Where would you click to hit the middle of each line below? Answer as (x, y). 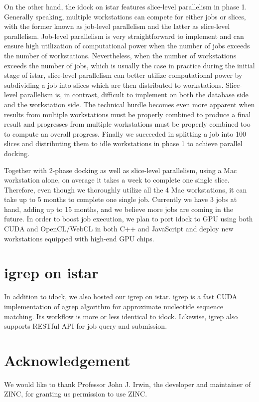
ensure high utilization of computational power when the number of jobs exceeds (127, 46)
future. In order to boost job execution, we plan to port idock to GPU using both (129, 219)
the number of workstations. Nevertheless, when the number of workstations (120, 55)
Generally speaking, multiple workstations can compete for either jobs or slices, (125, 16)
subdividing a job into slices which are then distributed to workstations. (114, 85)
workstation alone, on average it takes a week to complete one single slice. (117, 180)
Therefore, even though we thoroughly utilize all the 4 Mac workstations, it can (126, 189)
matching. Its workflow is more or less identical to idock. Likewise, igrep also (121, 316)
